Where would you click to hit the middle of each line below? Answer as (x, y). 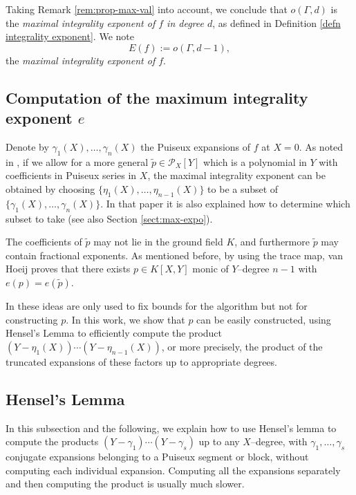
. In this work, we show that (125, 319)
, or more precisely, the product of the (242, 346)
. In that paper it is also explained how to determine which (225, 203)
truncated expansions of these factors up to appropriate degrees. (141, 361)
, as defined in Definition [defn (277, 22)
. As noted (321, 146)
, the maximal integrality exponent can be (236, 175)
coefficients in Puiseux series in (71, 175)
